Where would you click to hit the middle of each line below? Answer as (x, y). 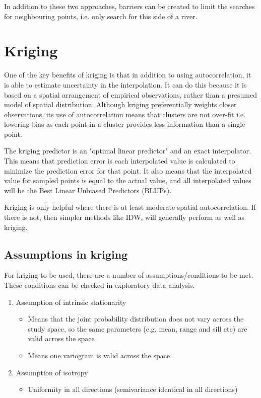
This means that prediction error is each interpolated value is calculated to (120, 161)
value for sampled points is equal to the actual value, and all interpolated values (128, 180)
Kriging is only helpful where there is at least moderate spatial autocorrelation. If (130, 207)
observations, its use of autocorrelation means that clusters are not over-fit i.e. (125, 114)
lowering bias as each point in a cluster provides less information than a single (125, 124)
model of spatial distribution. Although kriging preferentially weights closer (120, 104)
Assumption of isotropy (52, 372)
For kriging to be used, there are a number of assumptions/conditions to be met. (129, 275)
